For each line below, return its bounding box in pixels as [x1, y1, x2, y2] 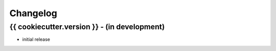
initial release [22, 36, 51, 42]
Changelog [9, 8, 57, 19]
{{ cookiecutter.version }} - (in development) [9, 22, 165, 31]
